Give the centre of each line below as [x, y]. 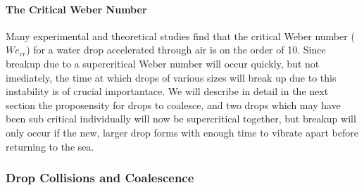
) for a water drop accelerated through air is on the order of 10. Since [176, 50]
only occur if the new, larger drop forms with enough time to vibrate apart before [182, 132]
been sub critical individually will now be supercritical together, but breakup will [181, 119]
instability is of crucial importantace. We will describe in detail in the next [167, 91]
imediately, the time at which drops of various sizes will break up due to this [171, 77]
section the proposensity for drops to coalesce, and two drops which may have [173, 104]
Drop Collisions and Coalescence [100, 178]
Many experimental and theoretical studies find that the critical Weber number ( [180, 36]
